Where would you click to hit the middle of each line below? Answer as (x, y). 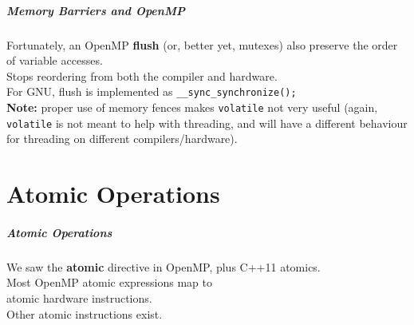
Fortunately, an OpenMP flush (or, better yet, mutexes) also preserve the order (202, 44)
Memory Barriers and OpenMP (96, 10)
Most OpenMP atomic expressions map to (109, 282)
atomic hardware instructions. (79, 298)
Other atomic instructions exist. (85, 313)
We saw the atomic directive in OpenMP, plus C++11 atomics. (164, 266)
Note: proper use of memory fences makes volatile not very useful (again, (192, 107)
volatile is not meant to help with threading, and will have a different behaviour (207, 123)
